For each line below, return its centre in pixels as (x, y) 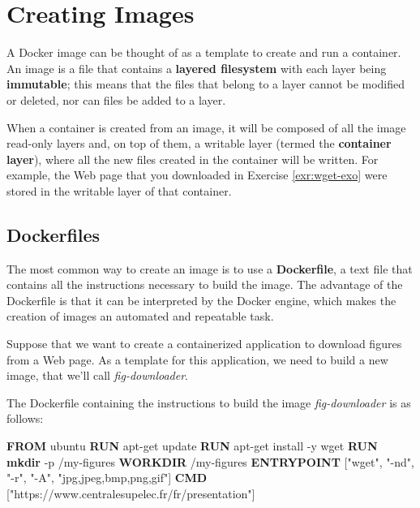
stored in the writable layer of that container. (119, 190)
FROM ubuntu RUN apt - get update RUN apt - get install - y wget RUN (192, 446)
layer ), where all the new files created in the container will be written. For (193, 159)
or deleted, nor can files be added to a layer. (116, 99)
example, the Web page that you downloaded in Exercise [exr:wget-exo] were (197, 175)
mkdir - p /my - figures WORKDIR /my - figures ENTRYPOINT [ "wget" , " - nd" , (210, 461)
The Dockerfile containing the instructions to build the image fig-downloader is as (209, 402)
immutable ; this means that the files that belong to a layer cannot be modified (206, 84)
